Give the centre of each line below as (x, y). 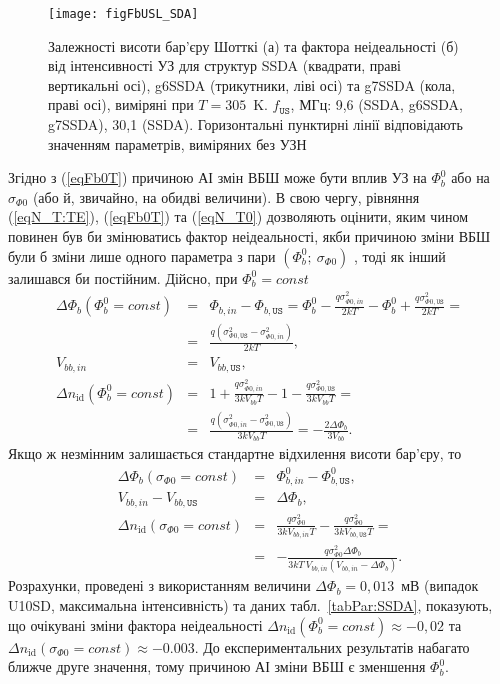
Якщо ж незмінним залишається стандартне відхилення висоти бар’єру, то (235, 453)
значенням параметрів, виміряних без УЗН (177, 143)
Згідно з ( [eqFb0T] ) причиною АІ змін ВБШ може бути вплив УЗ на (217, 177)
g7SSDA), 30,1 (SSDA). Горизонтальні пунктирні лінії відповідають (255, 124)
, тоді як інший (399, 255)
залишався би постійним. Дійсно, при (123, 277)
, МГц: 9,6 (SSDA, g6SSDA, (376, 104)
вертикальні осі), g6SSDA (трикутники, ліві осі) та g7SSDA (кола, (252, 84)
